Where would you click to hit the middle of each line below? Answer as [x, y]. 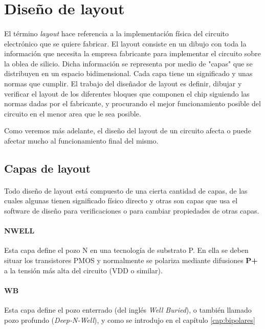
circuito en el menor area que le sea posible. [73, 113]
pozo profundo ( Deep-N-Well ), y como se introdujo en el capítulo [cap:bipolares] [130, 320]
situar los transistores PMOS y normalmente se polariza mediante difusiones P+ [131, 260]
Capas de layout [48, 168]
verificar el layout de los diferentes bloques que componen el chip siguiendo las [127, 93]
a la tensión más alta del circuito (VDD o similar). [83, 270]
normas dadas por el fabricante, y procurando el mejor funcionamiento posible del [132, 103]
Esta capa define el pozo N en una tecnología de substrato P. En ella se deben [126, 250]
